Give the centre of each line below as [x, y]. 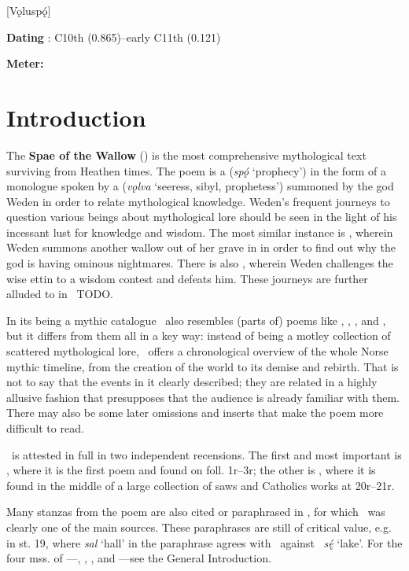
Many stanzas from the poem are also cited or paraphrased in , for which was [196, 512]
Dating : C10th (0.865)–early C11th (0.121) [114, 37]
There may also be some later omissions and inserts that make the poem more [195, 413]
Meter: [25, 63]
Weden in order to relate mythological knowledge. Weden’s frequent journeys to [198, 201]
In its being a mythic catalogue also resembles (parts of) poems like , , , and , [196, 320]
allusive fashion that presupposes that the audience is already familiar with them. [203, 397]
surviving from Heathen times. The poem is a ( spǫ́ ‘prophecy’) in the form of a [196, 170]
